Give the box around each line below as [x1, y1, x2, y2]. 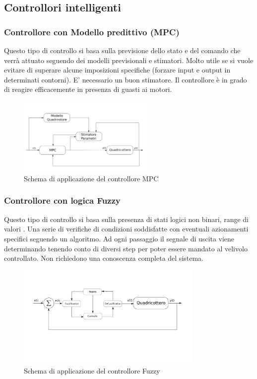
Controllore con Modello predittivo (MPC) [4, 25, 180, 38]
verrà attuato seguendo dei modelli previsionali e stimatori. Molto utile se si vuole [4, 55, 254, 65]
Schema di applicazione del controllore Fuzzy [24, 365, 160, 376]
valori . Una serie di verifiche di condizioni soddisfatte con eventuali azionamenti [4, 224, 249, 234]
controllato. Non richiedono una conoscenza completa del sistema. [4, 253, 204, 263]
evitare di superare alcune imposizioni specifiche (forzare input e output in [4, 65, 231, 75]
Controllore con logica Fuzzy [4, 194, 121, 207]
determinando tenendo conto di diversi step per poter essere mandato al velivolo [4, 243, 248, 253]
